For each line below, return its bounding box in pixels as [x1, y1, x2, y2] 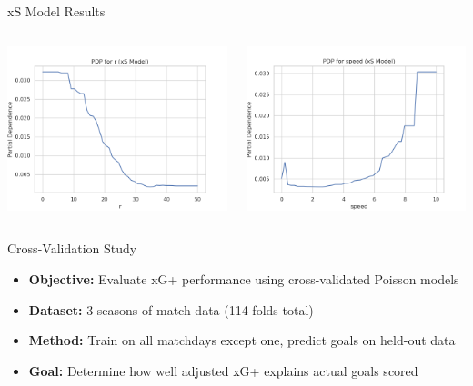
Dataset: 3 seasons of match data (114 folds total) [28, 300, 314, 319]
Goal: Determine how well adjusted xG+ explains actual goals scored [28, 361, 418, 380]
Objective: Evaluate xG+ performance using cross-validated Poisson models [28, 269, 459, 288]
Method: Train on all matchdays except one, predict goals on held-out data [28, 331, 456, 350]
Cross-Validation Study [7, 239, 137, 258]
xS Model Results [7, 2, 106, 20]
